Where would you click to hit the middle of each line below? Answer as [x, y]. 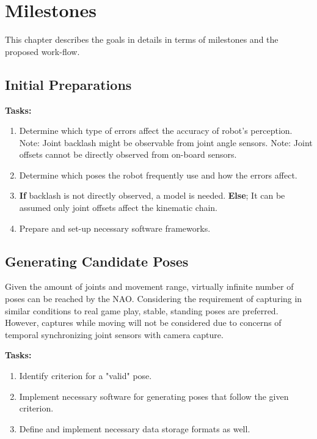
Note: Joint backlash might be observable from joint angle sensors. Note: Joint [166, 142]
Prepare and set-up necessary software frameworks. [115, 228]
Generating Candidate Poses [97, 261]
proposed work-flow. [42, 51]
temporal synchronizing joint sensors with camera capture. [114, 334]
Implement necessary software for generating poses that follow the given [154, 396]
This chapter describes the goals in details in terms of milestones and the [142, 39]
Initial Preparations [68, 84]
